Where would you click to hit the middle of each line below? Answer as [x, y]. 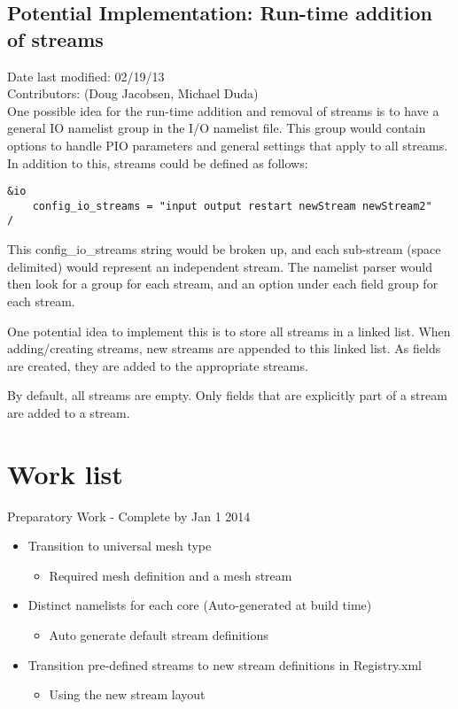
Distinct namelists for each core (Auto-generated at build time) [200, 605]
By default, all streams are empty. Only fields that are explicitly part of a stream [227, 395]
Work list [65, 473]
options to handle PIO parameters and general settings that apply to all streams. [228, 145]
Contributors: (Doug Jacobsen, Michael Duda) [133, 93]
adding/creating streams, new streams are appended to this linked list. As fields [224, 348]
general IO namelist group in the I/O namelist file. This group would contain [217, 128]
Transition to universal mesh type [120, 546]
